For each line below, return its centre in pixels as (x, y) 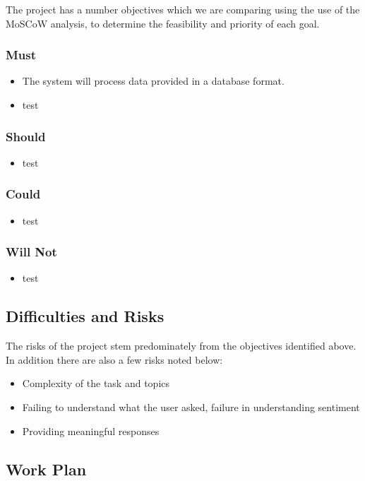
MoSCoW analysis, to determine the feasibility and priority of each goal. (163, 23)
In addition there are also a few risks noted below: (114, 359)
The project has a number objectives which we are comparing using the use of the (183, 9)
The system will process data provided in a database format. (153, 81)
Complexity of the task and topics (96, 383)
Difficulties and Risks (85, 316)
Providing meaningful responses (91, 430)
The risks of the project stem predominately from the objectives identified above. (181, 346)
